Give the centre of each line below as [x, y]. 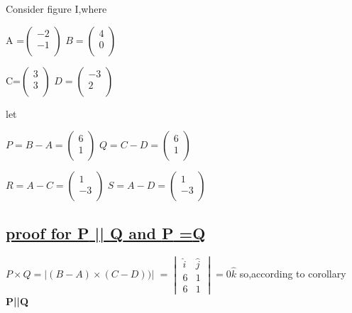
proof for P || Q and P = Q [106, 232]
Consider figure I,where [56, 9]
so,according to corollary [293, 274]
